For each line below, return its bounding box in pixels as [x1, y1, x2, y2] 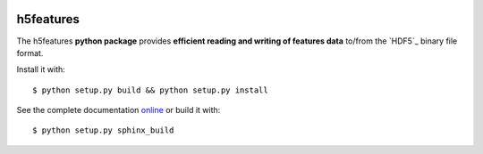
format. [16, 47, 44, 58]
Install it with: [16, 64, 66, 75]
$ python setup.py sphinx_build [32, 126, 174, 135]
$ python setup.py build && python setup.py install [32, 85, 268, 95]
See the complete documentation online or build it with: [16, 105, 221, 116]
